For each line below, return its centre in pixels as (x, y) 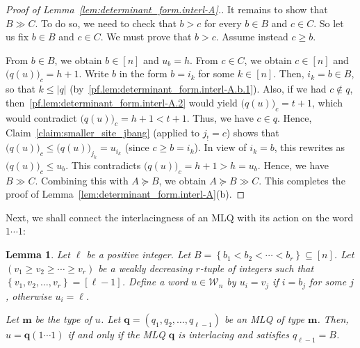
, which (327, 102)
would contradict (41, 117)
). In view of (220, 147)
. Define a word (155, 282)
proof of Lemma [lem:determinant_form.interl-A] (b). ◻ (125, 194)
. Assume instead (252, 37)
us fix (17, 37)
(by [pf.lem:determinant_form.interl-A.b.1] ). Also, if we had (198, 89)
